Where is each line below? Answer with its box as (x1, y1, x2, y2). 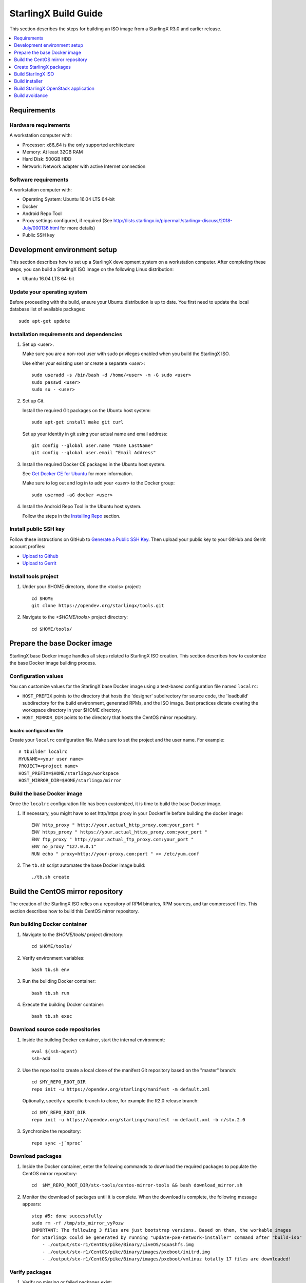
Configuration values (9, 672, 64, 679)
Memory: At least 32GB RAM (22, 149, 83, 155)
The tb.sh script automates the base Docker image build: (22, 862, 146, 868)
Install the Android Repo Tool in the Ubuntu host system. (22, 503, 142, 510)
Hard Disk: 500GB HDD (22, 156, 72, 162)
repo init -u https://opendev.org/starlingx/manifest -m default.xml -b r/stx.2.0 (31, 1117, 245, 1122)
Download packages (9, 1153, 62, 1160)
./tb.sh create (31, 874, 70, 880)
